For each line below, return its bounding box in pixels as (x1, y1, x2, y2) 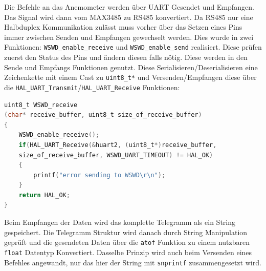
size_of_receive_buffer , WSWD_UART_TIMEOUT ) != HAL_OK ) (18, 151, 213, 159)
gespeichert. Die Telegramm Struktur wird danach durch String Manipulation (4, 226, 248, 237)
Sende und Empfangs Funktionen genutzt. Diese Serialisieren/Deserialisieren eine (4, 61, 258, 72)
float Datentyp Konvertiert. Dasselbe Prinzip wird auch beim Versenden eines (4, 246, 252, 257)
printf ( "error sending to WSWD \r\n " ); (33, 171, 166, 179)
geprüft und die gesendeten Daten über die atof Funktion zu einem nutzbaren (4, 237, 250, 247)
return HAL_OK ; (18, 191, 70, 199)
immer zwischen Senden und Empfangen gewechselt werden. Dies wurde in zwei (4, 31, 254, 42)
